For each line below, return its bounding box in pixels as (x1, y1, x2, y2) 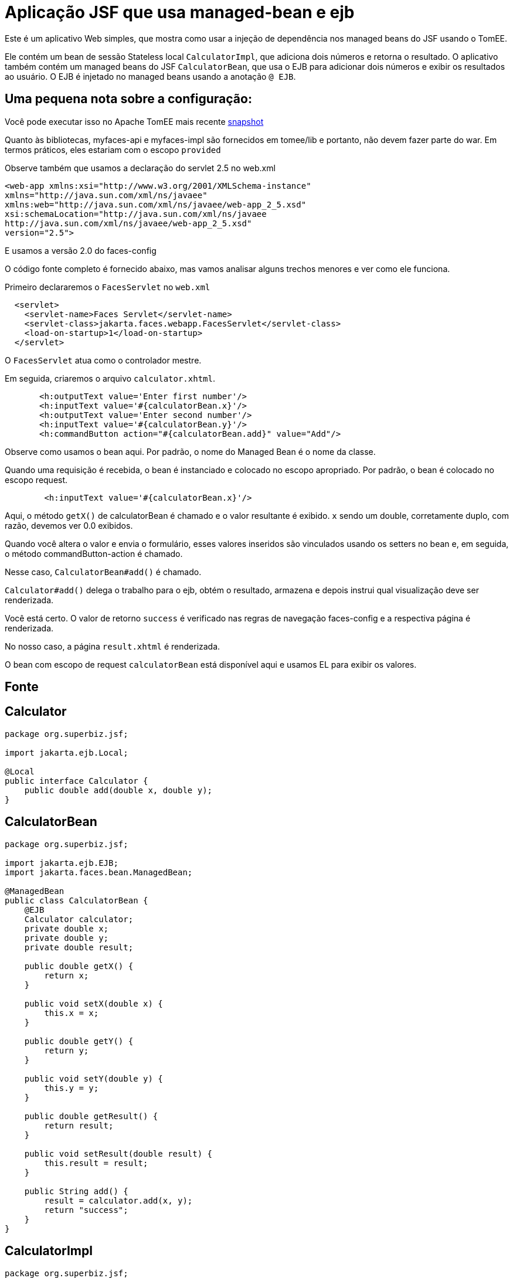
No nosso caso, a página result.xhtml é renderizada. (5, 641, 220, 651)
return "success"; (44, 1205, 128, 1215)
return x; (44, 970, 89, 980)
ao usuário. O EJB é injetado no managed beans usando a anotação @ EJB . (5, 71, 296, 81)
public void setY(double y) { (24, 1073, 163, 1083)
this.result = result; (44, 1158, 148, 1168)
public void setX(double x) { (24, 998, 163, 1008)
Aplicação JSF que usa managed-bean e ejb (5, 2, 355, 22)
